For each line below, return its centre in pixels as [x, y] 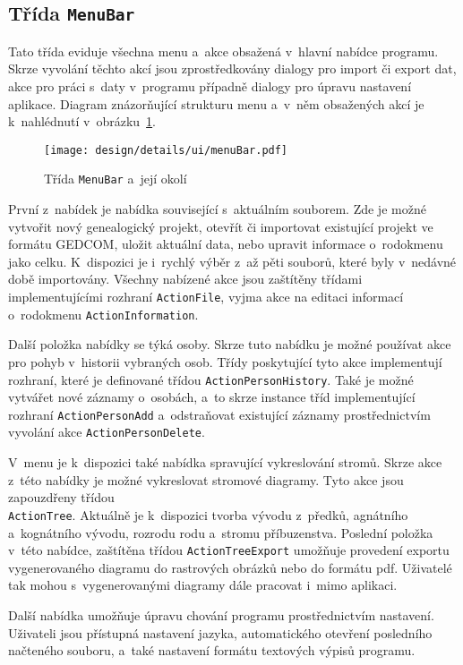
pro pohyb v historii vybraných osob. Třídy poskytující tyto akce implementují [225, 361]
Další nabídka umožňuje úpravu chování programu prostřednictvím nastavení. [221, 614]
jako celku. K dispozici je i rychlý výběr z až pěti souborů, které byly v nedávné [232, 261]
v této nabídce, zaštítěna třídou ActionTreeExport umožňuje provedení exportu [229, 550]
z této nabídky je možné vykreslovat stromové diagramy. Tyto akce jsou [206, 479]
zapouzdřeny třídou [61, 497]
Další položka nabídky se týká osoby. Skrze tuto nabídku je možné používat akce [230, 344]
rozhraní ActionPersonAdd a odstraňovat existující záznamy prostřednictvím [219, 414]
